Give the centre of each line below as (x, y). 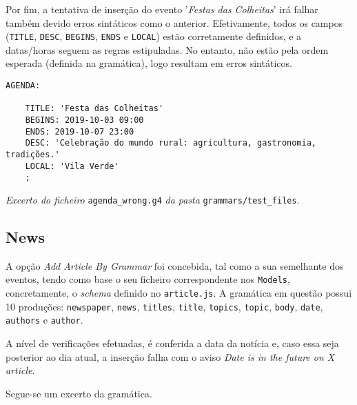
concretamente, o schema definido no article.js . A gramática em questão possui (179, 293)
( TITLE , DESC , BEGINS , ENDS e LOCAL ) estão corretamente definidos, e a (154, 36)
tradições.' (33, 154)
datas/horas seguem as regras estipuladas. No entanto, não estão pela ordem (167, 49)
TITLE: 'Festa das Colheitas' (94, 109)
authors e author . (44, 320)
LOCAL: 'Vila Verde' (72, 166)
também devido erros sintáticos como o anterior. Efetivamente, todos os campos (174, 22)
